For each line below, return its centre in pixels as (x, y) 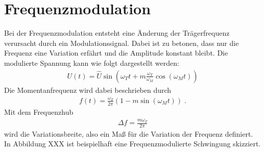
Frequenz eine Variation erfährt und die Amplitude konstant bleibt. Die (116, 53)
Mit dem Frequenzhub (39, 111)
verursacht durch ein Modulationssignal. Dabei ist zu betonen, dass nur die (122, 43)
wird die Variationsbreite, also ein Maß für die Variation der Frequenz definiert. (129, 133)
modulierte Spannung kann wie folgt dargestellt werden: (92, 62)
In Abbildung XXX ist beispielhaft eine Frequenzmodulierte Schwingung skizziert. (133, 144)
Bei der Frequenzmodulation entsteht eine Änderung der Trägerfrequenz (117, 33)
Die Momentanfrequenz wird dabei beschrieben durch (88, 90)
